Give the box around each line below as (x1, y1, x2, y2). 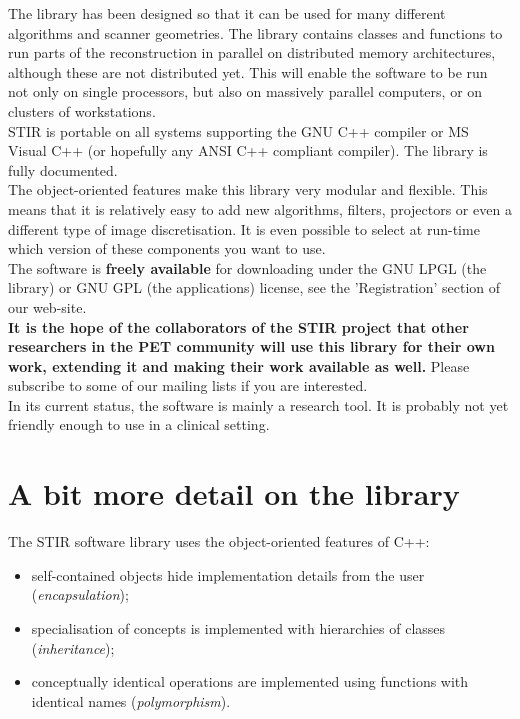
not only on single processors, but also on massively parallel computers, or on (8, 81, 483, 102)
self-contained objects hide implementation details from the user (31, 564, 425, 585)
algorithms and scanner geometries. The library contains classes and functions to (8, 22, 503, 43)
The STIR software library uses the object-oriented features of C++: (8, 531, 430, 552)
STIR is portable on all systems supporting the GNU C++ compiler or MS (8, 120, 469, 141)
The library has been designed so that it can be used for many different (8, 3, 446, 23)
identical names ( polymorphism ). (31, 690, 231, 711)
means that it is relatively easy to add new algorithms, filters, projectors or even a (8, 198, 512, 219)
